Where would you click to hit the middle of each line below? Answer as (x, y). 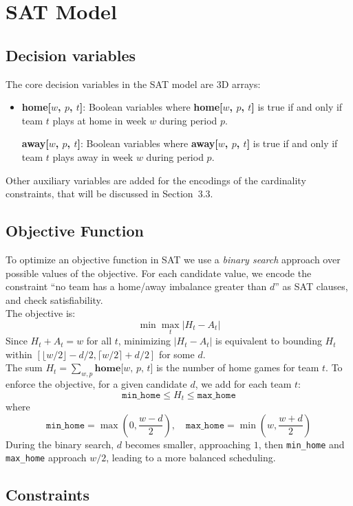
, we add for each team (243, 384)
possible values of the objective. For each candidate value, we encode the (159, 273)
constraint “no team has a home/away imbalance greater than (136, 286)
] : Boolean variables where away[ (148, 143)
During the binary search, (60, 444)
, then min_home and (301, 444)
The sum (24, 367)
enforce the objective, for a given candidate (96, 384)
